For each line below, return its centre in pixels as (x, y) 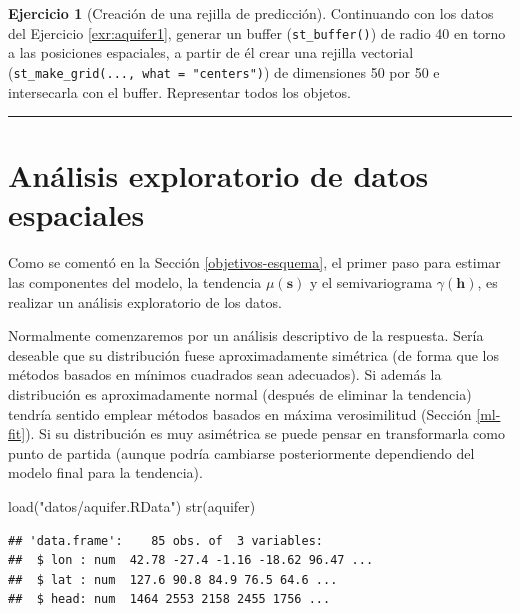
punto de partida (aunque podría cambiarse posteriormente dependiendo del (241, 452)
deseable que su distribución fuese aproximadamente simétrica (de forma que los (253, 354)
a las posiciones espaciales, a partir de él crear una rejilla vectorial (211, 52)
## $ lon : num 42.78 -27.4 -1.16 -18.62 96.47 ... (191, 560)
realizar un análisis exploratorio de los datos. (145, 301)
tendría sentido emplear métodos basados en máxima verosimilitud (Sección (240, 413)
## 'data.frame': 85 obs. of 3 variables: (165, 540)
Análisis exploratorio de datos (218, 175)
